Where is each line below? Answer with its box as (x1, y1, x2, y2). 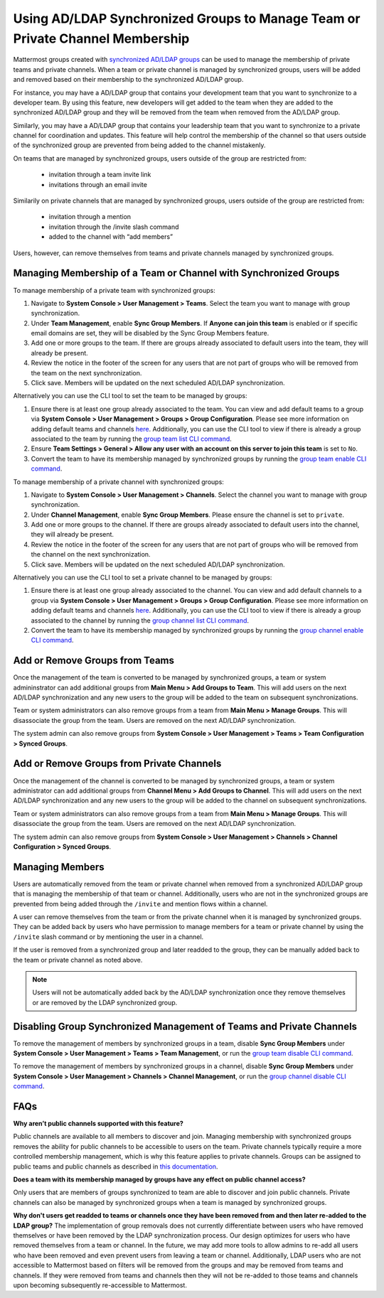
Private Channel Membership (13, 31, 190, 46)
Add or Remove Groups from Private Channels (13, 758, 222, 770)
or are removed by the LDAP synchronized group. (32, 998, 178, 1007)
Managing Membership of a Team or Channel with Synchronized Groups (13, 267, 340, 279)
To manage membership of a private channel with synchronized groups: (13, 477, 224, 486)
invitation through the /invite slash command (48, 222, 179, 231)
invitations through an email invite (48, 180, 147, 188)
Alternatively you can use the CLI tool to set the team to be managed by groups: (13, 392, 247, 400)
